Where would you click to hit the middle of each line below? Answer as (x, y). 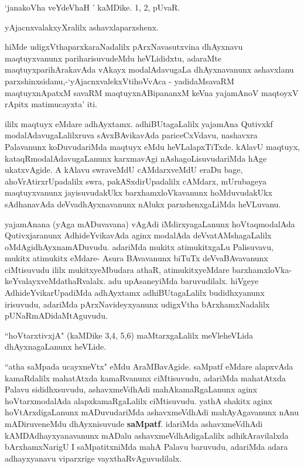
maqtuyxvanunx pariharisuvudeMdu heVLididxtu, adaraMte (113, 58)
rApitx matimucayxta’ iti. (51, 104)
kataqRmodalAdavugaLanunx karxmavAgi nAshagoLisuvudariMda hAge (136, 158)
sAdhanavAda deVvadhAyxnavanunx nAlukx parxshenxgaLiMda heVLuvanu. (143, 204)
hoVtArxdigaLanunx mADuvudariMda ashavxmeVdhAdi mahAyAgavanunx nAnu (152, 412)
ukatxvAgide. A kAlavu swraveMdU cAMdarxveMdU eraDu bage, (124, 170)
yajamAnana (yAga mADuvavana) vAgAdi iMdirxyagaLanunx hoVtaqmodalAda (150, 223)
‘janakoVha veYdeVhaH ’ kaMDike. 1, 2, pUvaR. (93, 7)
